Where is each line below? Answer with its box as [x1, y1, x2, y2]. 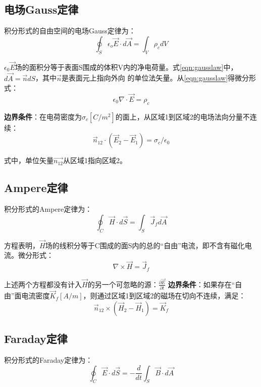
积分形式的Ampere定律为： [4, 204, 92, 214]
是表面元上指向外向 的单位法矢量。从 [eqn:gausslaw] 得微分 [61, 72, 249, 83]
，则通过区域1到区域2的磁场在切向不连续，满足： [83, 290, 246, 301]
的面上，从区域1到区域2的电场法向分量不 [115, 111, 250, 122]
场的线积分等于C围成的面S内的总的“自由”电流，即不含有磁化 [45, 240, 245, 250]
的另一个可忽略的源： [87, 279, 159, 289]
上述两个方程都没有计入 [4, 279, 82, 289]
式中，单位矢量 [4, 155, 54, 166]
